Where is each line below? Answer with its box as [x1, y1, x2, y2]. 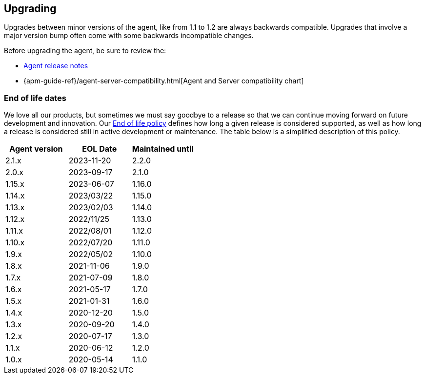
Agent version [9, 144, 63, 154]
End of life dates [4, 93, 66, 103]
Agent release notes [23, 61, 88, 70]
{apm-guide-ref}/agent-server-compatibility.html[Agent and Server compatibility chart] [23, 77, 304, 85]
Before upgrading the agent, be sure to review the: [4, 46, 166, 55]
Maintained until [132, 144, 194, 154]
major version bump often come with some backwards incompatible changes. [4, 31, 254, 40]
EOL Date [82, 144, 117, 154]
